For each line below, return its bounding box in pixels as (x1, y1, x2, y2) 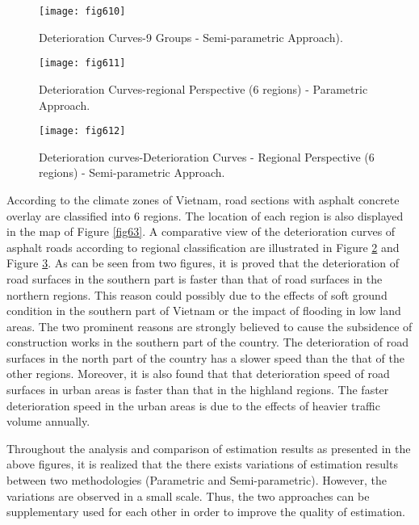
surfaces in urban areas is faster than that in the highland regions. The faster (6, 381, 389, 398)
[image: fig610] (39, 6, 126, 17)
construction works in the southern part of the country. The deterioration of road (6, 334, 409, 351)
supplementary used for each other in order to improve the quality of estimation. (6, 503, 405, 520)
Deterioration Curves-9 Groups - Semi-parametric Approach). (39, 28, 343, 45)
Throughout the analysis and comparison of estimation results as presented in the (6, 439, 411, 456)
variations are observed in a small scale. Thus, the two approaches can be (6, 487, 370, 504)
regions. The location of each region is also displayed (143, 207, 404, 224)
